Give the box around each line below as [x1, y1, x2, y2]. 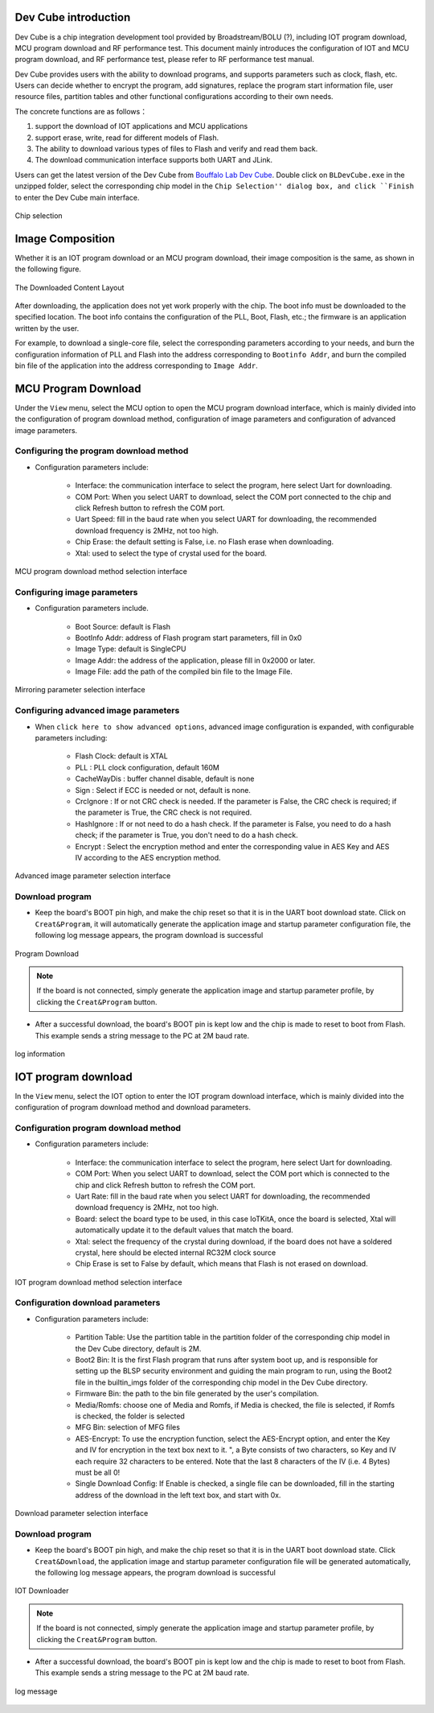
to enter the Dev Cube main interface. [14, 192, 140, 202]
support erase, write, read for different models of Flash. [35, 133, 219, 142]
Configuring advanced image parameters [14, 705, 180, 716]
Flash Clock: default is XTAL [75, 751, 168, 761]
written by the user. [14, 323, 80, 333]
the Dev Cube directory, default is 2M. [75, 1344, 202, 1353]
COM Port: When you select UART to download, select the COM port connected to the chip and [75, 492, 391, 502]
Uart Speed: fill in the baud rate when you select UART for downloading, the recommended [75, 514, 377, 524]
